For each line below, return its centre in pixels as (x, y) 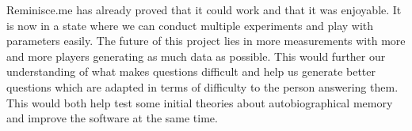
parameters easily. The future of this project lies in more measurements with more (206, 41)
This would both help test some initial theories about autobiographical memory (200, 102)
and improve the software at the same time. (112, 118)
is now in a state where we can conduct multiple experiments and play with (190, 25)
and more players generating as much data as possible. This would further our (196, 56)
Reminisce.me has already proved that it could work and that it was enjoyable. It (204, 9)
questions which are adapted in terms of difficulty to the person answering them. (202, 86)
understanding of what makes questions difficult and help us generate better (191, 71)
